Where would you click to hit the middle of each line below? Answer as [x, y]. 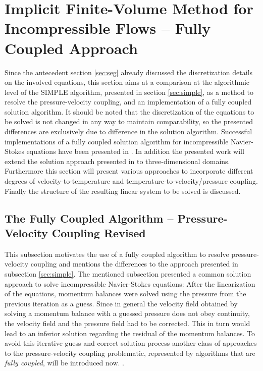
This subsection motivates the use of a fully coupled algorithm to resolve [117, 254]
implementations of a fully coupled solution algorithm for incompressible [117, 141]
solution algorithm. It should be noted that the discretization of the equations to [129, 111]
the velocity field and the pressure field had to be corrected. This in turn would [127, 323]
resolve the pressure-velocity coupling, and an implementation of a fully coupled [128, 102]
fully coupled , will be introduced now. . [64, 363]
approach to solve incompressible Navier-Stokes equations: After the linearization [130, 283]
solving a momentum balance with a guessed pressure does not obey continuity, [127, 313]
